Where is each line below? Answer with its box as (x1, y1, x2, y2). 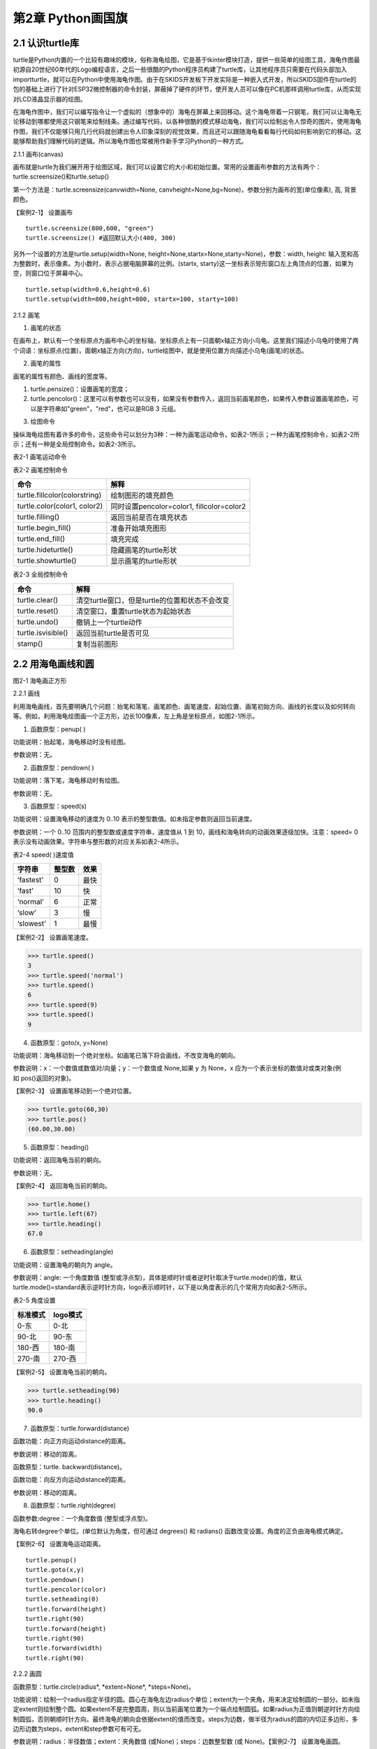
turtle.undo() (17, 616, 59, 626)
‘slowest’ (17, 919, 47, 928)
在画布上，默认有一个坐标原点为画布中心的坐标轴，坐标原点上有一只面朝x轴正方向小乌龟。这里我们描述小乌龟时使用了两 (13, 337, 359, 345)
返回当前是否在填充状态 (110, 513, 188, 523)
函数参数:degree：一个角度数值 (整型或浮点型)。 (13, 1514, 151, 1522)
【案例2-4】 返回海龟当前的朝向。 (13, 1182, 111, 1190)
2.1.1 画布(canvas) (13, 150, 64, 158)
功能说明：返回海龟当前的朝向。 (13, 1156, 105, 1164)
